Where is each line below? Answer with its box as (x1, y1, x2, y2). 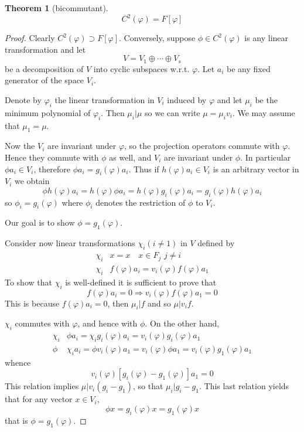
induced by (167, 93, 207, 106)
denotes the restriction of (95, 196, 186, 208)
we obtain (15, 175, 50, 187)
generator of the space (5, 74, 84, 86)
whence (5, 356, 31, 368)
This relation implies (5, 380, 79, 392)
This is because (5, 297, 60, 309)
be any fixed (227, 62, 271, 74)
